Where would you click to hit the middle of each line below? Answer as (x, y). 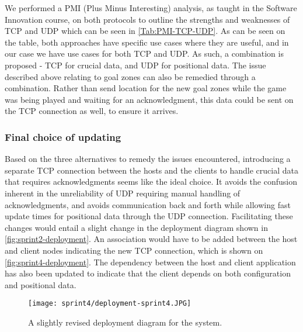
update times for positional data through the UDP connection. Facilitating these (149, 216)
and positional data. (41, 284)
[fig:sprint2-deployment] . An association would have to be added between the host (151, 239)
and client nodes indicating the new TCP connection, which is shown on (134, 250)
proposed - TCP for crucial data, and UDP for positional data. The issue (135, 65)
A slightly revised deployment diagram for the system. (125, 322)
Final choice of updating (63, 136)
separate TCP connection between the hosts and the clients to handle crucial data (151, 170)
